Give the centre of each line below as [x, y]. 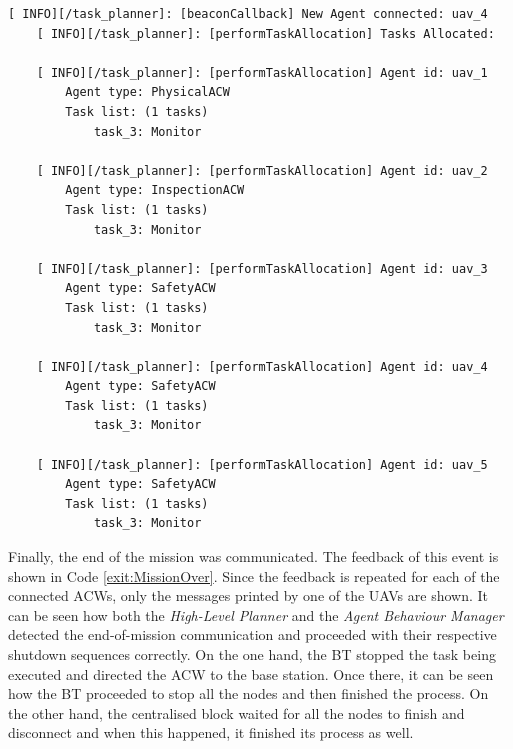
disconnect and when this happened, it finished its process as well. [211, 732]
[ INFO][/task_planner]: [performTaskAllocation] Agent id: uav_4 [262, 366]
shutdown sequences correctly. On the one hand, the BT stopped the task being [252, 654]
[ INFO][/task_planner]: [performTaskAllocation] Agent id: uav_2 [262, 170]
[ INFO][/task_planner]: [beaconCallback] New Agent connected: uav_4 [248, 14]
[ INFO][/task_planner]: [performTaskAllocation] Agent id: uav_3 [262, 268]
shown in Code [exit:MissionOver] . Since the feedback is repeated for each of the [254, 575]
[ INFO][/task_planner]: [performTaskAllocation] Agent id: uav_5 [262, 464]
